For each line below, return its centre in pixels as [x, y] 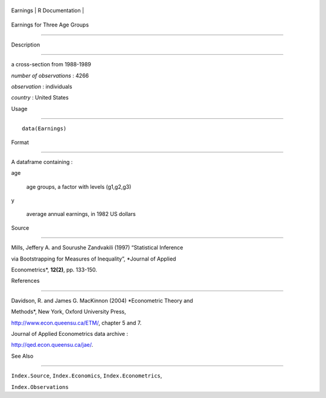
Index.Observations [40, 387]
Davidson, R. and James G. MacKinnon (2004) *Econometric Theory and [102, 300]
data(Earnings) [44, 129]
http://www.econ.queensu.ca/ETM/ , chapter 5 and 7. [76, 323]
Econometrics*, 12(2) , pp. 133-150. [54, 270]
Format [20, 142]
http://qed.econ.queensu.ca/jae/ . [52, 345]
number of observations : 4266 [50, 75]
